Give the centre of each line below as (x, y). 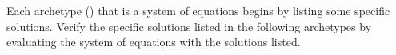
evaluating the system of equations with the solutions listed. (154, 42)
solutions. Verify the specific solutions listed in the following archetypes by (189, 26)
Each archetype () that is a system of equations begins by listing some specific (198, 10)
